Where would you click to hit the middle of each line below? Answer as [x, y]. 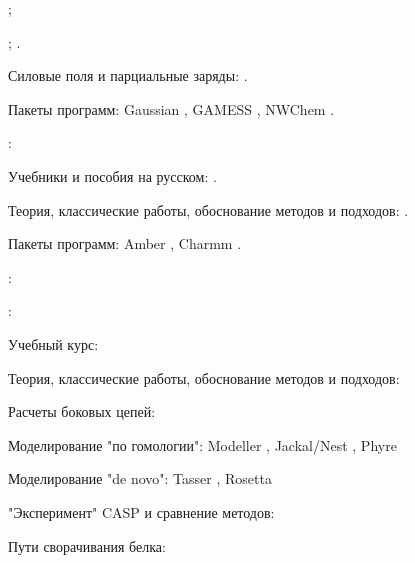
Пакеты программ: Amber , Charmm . [125, 243]
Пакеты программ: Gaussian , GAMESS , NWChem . [171, 108]
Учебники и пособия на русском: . [112, 175]
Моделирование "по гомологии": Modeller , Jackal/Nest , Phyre [202, 444]
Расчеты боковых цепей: [82, 411]
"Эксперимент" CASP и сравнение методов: [141, 511]
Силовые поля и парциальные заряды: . [128, 75]
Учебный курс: [53, 343]
